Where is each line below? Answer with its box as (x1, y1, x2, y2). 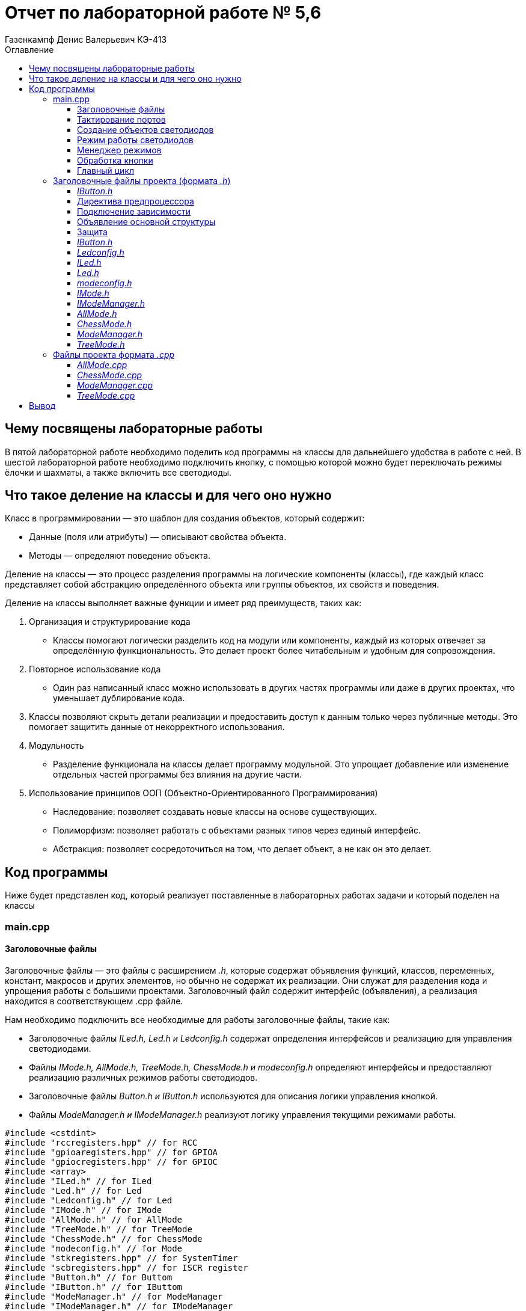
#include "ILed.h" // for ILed (5, 1176, 152, 1186)
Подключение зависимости (77, 206, 191, 216)
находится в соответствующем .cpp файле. (5, 995, 183, 1006)
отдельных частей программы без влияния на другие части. (53, 769, 302, 780)
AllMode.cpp (77, 359, 127, 370)
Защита (77, 226, 108, 237)
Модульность (29, 740, 84, 751)
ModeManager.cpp (77, 379, 153, 390)
